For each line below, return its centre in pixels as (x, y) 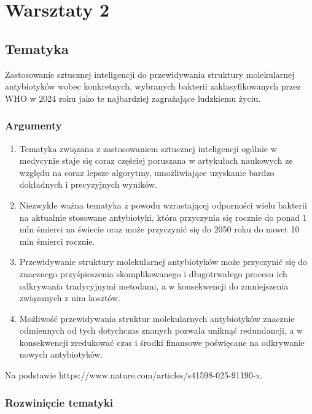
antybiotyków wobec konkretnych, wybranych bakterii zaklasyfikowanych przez (153, 86)
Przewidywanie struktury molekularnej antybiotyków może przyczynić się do (163, 262)
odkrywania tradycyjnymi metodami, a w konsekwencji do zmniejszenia (154, 286)
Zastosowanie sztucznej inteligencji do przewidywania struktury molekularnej (150, 74)
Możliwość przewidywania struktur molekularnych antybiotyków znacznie (157, 318)
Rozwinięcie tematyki (59, 402)
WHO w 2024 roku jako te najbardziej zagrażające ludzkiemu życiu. (133, 98)
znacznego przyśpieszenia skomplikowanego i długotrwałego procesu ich (153, 273)
